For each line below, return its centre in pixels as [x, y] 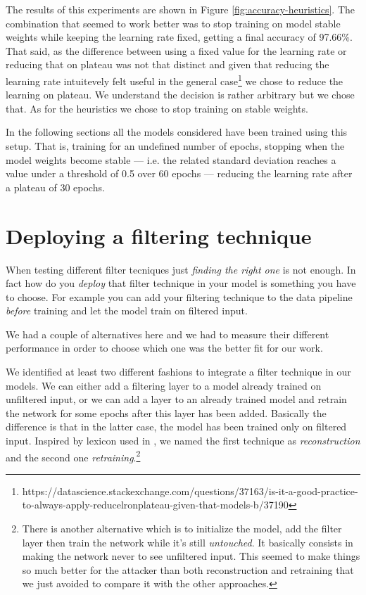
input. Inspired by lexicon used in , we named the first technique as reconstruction [183, 441]
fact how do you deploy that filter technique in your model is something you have [181, 283]
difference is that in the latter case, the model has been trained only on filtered [176, 427]
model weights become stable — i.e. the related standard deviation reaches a [171, 159]
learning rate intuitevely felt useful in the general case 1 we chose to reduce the [175, 79]
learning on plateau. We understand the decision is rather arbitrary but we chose [180, 95]
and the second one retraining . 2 [73, 456]
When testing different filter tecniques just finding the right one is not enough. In [181, 269]
